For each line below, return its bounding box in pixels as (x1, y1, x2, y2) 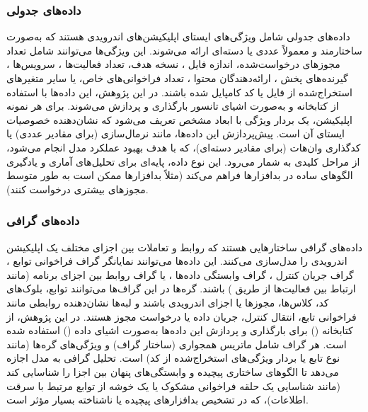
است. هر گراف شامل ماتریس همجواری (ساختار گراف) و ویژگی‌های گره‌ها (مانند (6, 336, 347, 351)
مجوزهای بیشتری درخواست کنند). (6, 181, 149, 196)
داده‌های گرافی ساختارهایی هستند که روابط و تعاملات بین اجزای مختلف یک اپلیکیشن (6, 239, 363, 254)
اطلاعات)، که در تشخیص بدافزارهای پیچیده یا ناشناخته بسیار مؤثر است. (6, 392, 309, 407)
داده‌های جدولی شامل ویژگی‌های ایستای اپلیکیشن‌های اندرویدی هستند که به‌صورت (6, 29, 350, 44)
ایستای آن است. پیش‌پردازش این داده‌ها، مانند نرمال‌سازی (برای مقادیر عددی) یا (6, 126, 345, 141)
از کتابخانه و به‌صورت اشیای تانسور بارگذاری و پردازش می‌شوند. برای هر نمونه (6, 98, 339, 113)
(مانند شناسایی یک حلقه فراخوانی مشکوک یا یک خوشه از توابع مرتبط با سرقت (6, 378, 340, 393)
